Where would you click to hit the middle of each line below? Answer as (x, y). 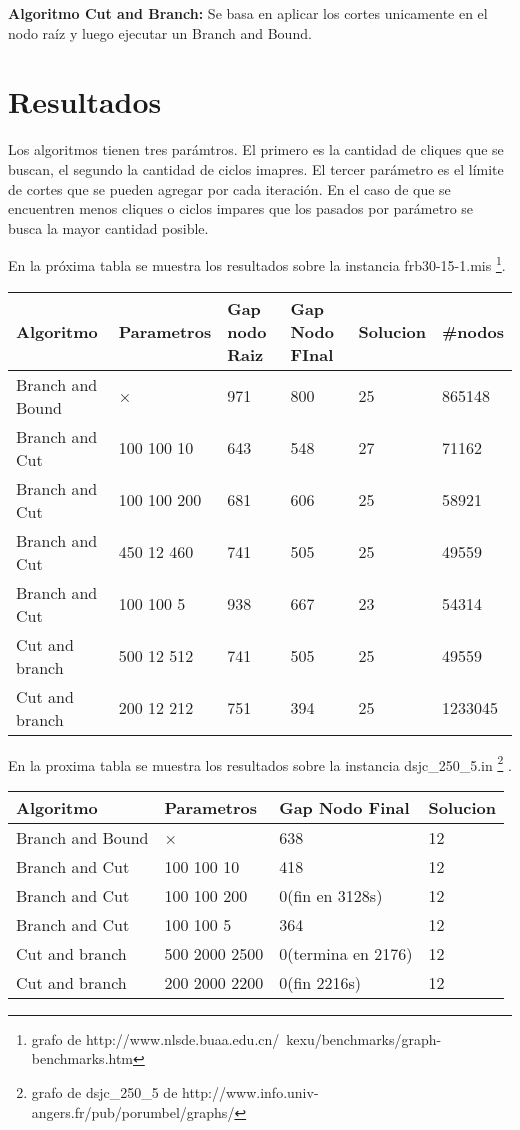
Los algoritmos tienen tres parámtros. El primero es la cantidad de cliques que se (256, 149)
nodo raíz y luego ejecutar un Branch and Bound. (160, 32)
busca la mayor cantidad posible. (108, 227)
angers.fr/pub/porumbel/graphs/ (133, 1111)
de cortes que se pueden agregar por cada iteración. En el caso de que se (229, 188)
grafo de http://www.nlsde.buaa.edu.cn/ (155, 1038)
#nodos (473, 331)
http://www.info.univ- (250, 1091)
